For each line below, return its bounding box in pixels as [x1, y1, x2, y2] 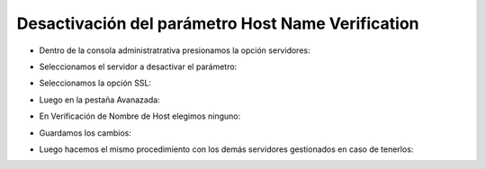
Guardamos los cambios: [39, 127, 132, 138]
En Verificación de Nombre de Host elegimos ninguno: [39, 111, 241, 121]
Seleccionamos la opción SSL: [39, 77, 152, 89]
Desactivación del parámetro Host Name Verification [16, 13, 419, 33]
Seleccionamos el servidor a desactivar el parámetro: [39, 61, 238, 72]
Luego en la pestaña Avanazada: [39, 94, 161, 105]
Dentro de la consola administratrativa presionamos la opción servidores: [39, 45, 310, 56]
